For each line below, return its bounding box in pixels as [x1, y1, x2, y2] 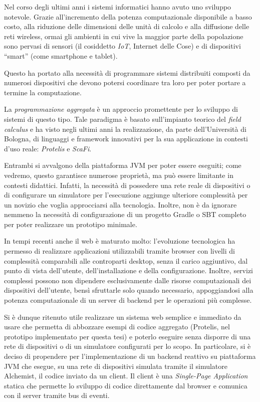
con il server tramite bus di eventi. [4, 390, 110, 400]
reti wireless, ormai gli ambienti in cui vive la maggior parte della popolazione [4, 31, 243, 41]
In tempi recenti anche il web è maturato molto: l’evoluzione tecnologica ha [4, 236, 235, 246]
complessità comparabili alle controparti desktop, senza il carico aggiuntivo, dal [4, 255, 248, 266]
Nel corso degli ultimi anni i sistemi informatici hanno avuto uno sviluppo [4, 2, 231, 12]
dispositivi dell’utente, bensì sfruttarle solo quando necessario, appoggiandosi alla [4, 285, 253, 295]
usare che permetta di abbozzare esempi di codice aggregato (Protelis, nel [4, 321, 230, 332]
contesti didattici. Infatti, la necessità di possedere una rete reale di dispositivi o [4, 179, 250, 190]
